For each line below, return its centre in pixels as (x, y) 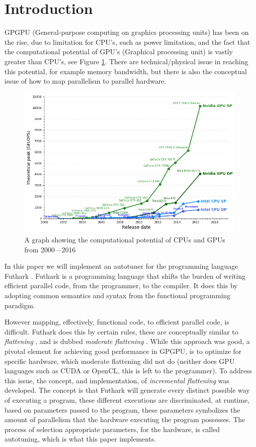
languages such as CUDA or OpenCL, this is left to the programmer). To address (128, 371)
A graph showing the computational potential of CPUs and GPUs (125, 239)
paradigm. (20, 305)
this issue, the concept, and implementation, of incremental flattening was (117, 380)
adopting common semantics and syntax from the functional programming (118, 295)
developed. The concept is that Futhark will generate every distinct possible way (127, 390)
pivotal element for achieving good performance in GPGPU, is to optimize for (123, 351)
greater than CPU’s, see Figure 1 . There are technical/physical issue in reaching (127, 61)
